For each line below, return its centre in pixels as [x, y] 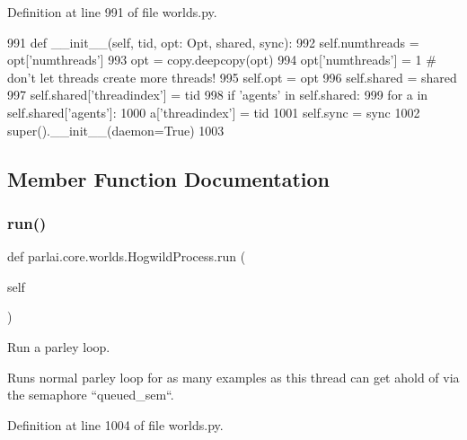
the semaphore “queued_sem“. [91, 395]
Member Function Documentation [169, 178]
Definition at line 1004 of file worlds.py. [115, 424]
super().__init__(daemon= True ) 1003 [116, 130]
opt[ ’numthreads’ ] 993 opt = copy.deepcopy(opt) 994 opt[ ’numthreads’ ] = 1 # [222, 60]
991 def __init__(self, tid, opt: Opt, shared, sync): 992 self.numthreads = [213, 42]
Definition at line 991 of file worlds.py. [112, 12]
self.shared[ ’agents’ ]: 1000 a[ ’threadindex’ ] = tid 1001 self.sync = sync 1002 [214, 112]
